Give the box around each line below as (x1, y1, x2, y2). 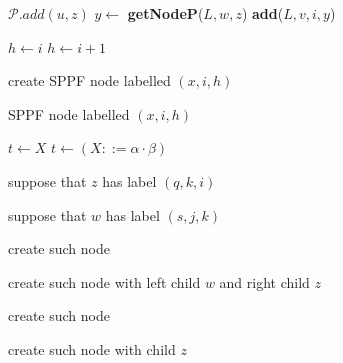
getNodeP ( (127, 3, 204, 23)
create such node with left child (8, 271, 201, 292)
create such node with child (8, 338, 176, 359)
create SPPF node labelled (8, 70, 171, 91)
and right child (219, 271, 310, 292)
